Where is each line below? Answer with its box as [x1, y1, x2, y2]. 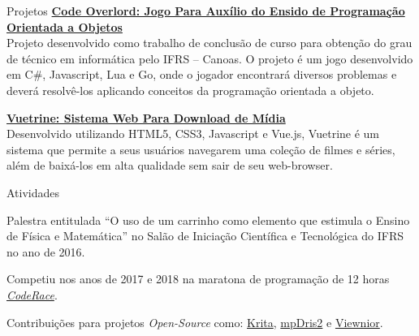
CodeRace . [6, 286, 58, 303]
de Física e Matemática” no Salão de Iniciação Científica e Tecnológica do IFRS [6, 227, 404, 244]
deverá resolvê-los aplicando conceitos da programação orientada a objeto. [6, 81, 374, 98]
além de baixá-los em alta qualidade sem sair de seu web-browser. [6, 157, 333, 174]
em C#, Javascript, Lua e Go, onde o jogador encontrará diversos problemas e [6, 66, 397, 83]
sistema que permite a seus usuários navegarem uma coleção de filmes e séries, [6, 140, 395, 157]
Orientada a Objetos [6, 18, 123, 35]
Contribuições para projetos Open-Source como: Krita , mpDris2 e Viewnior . [6, 313, 383, 330]
